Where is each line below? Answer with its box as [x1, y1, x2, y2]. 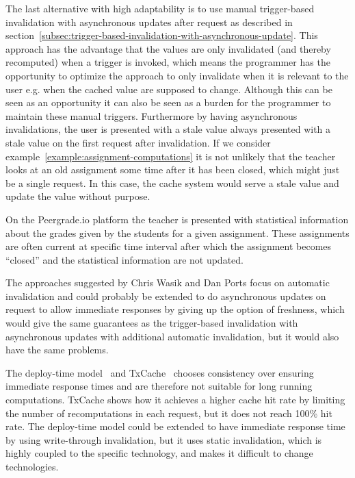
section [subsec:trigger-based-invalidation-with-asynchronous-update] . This [5, 28, 318, 42]
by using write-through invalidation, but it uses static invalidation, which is [5, 432, 322, 446]
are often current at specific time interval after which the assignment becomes [5, 239, 332, 253]
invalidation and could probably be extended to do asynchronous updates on [5, 288, 326, 303]
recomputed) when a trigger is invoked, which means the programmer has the [5, 55, 330, 69]
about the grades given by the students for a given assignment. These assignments [5, 225, 350, 240]
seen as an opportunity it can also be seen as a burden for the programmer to [5, 95, 331, 110]
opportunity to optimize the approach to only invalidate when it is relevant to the [5, 68, 349, 82]
